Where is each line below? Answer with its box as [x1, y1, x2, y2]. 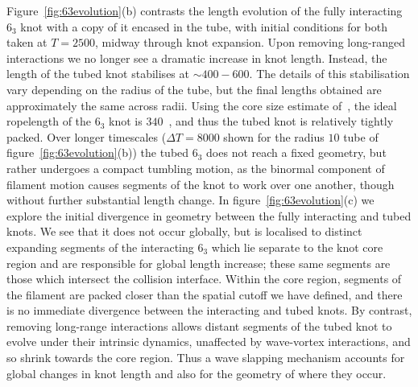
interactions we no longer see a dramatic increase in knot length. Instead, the [6, 49, 387, 66]
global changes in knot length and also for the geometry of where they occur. [6, 364, 387, 381]
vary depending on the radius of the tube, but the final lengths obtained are [6, 80, 382, 97]
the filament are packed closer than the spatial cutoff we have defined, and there [6, 286, 403, 303]
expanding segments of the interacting [6, 238, 194, 255]
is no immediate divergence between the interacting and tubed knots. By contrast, [6, 302, 412, 319]
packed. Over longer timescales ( [6, 128, 167, 145]
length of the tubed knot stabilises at [6, 65, 189, 82]
